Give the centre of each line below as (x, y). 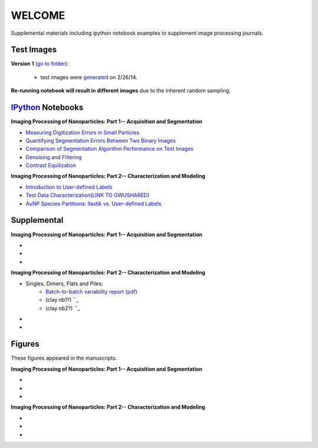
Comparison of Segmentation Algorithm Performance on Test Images (110, 149)
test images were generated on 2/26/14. (89, 77)
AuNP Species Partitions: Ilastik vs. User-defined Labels (94, 203)
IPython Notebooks (47, 108)
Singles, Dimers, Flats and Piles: (64, 284)
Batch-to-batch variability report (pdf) (92, 291)
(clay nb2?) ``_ (63, 308)
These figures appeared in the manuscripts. (64, 358)
